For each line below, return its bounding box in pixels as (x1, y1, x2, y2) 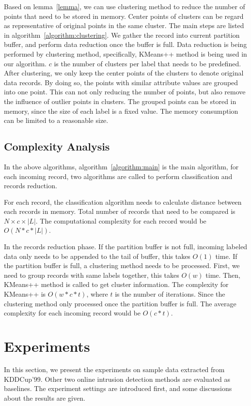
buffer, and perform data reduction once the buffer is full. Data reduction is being (4, 39, 247, 49)
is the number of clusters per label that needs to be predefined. (54, 58, 241, 68)
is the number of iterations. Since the (115, 289, 225, 299)
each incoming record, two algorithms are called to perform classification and (4, 171, 233, 181)
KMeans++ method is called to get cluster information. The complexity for (4, 279, 229, 289)
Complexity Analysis (4, 139, 110, 154)
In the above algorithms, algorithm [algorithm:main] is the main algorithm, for (4, 161, 239, 171)
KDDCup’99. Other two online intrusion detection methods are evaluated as (4, 374, 231, 384)
